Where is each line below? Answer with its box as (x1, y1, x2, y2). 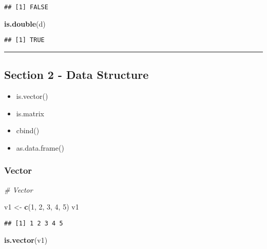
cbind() (16, 125, 40, 136)
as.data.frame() (16, 142, 64, 153)
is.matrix (16, 108, 44, 118)
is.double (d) (4, 18, 46, 29)
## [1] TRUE (4, 36, 45, 44)
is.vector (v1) (4, 234, 48, 245)
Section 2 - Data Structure (4, 67, 149, 82)
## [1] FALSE (4, 4, 48, 11)
